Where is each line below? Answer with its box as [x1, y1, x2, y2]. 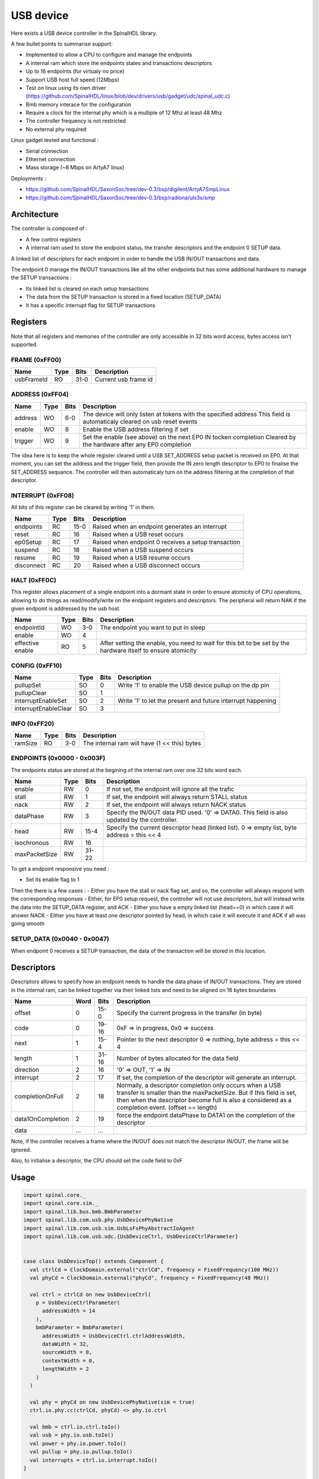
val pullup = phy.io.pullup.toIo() [30, 1448, 133, 1455]
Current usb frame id [95, 376, 153, 384]
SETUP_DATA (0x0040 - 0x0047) [11, 935, 109, 943]
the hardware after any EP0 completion [83, 440, 191, 448]
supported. [11, 341, 38, 348]
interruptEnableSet [14, 697, 67, 705]
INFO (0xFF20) [11, 719, 54, 728]
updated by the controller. [106, 816, 178, 824]
